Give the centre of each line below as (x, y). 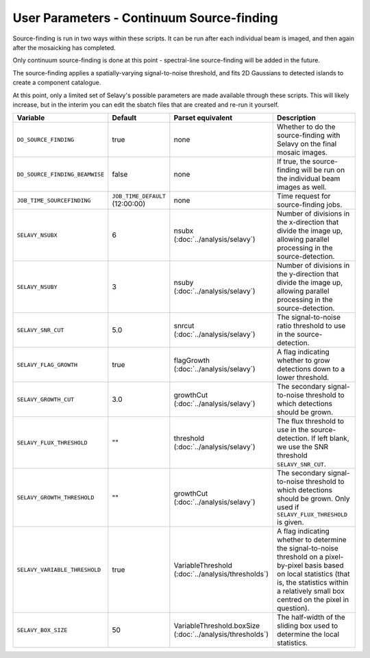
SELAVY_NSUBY (37, 287)
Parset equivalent (203, 118)
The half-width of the (311, 618)
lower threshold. (303, 378)
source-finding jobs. (309, 205)
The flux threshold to (310, 421)
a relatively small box (311, 591)
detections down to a (311, 369)
